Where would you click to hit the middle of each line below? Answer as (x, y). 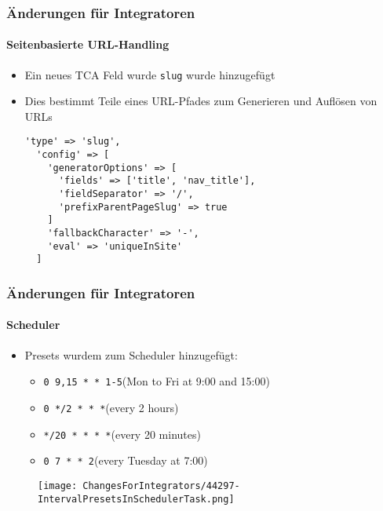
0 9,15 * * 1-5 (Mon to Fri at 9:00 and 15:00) (157, 381)
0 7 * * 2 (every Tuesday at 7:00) (126, 460)
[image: (58, 485)
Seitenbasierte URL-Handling (88, 44)
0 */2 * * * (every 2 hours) (111, 407)
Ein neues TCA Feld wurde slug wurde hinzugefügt (150, 74)
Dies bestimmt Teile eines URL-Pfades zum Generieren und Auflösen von (201, 101)
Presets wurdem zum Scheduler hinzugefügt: (131, 354)
